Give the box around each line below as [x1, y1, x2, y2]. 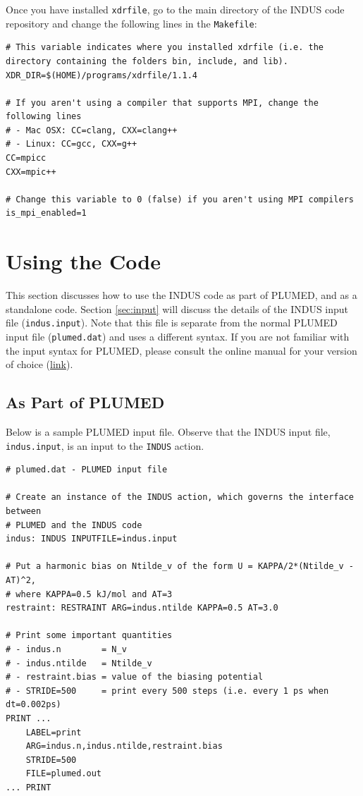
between [6, 506, 42, 517]
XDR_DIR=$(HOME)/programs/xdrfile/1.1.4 [6, 70, 198, 80]
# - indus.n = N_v [6, 644, 127, 655]
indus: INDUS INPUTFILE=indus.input [6, 534, 178, 544]
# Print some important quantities [6, 630, 173, 641]
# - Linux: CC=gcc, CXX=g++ [6, 139, 137, 149]
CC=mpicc [6, 153, 47, 164]
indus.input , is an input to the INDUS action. [6, 438, 204, 453]
